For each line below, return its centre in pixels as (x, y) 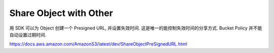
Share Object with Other (61, 13)
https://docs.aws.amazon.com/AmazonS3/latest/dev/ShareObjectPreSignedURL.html (98, 44)
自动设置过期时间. (28, 34)
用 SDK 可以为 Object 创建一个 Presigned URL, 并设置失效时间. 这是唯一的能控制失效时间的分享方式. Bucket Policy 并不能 (136, 28)
